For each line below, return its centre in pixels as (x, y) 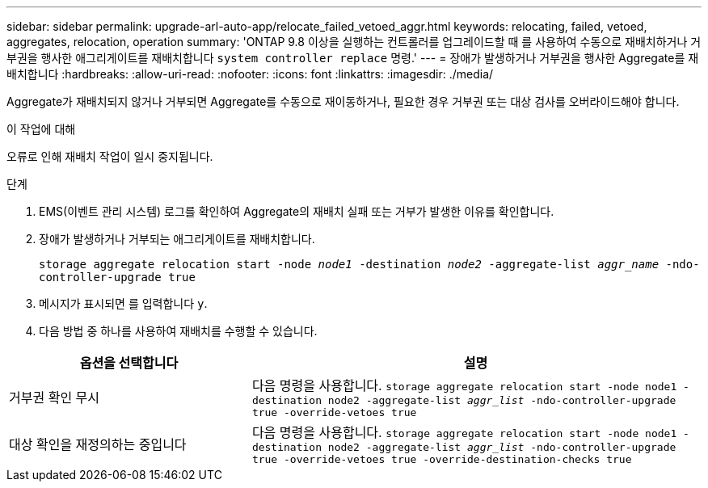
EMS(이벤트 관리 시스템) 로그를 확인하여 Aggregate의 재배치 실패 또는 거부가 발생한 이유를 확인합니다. (297, 211)
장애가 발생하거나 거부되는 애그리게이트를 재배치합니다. (177, 239)
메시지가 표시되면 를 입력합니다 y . (123, 303)
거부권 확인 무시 (55, 398)
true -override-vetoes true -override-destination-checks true (442, 459)
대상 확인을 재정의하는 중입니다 (98, 444)
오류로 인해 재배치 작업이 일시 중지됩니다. (110, 156)
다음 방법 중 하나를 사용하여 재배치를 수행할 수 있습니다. (178, 331)
